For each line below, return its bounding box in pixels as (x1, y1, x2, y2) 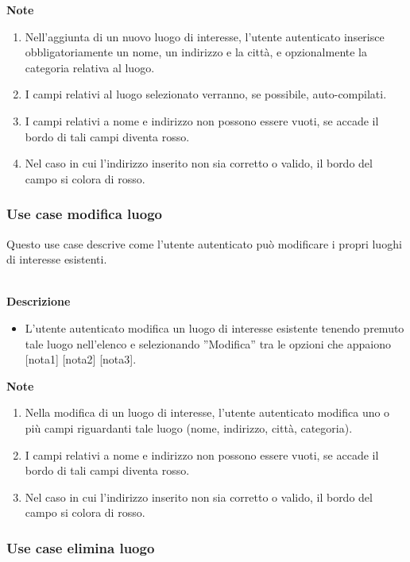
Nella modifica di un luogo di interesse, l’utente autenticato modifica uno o (25, 404, 390, 421)
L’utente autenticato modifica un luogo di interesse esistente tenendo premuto (25, 319, 404, 336)
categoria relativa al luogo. (25, 59, 155, 75)
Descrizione (6, 293, 71, 310)
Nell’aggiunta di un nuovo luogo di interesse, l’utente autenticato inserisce (25, 28, 385, 44)
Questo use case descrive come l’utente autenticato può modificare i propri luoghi (6, 235, 402, 252)
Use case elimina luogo (6, 537, 155, 557)
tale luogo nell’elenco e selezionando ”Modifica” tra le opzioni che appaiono (25, 335, 391, 352)
